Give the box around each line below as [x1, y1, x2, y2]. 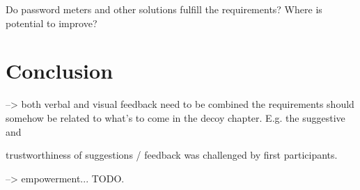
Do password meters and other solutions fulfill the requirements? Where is [6, 2, 322, 16]
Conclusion [6, 56, 114, 85]
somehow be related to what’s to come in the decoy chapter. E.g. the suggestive [6, 110, 345, 125]
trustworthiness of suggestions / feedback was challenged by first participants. [6, 148, 338, 162]
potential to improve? [6, 15, 97, 30]
